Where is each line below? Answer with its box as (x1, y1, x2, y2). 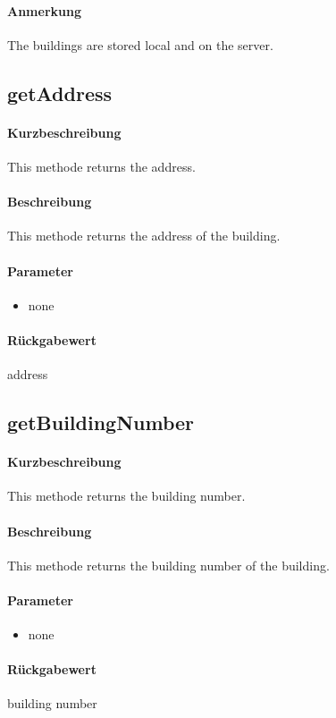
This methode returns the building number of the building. (7, 555, 330, 574)
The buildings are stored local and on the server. (7, 35, 273, 54)
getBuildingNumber (7, 409, 195, 436)
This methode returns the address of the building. (7, 226, 281, 245)
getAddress (7, 79, 113, 106)
